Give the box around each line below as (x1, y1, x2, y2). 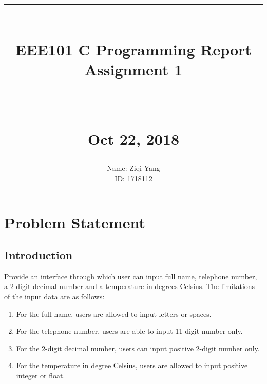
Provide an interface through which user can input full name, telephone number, (4, 271, 257, 281)
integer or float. (16, 370, 65, 381)
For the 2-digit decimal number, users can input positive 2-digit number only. (16, 342, 260, 353)
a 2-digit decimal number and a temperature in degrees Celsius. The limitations (4, 281, 255, 292)
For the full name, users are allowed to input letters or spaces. (16, 308, 212, 319)
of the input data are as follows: (4, 291, 105, 302)
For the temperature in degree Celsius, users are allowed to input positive (16, 360, 248, 371)
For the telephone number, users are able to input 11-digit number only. (16, 325, 243, 336)
